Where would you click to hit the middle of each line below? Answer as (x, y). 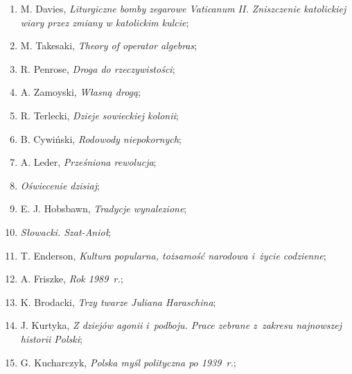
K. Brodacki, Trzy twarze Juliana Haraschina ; (118, 301)
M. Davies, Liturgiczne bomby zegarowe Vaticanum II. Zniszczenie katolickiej (183, 8)
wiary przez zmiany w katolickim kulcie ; (105, 22)
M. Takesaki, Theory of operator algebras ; (109, 45)
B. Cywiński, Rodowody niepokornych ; (101, 138)
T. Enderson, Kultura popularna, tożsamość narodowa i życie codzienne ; (173, 255)
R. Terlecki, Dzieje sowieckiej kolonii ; (99, 115)
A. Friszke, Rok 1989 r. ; (72, 279)
